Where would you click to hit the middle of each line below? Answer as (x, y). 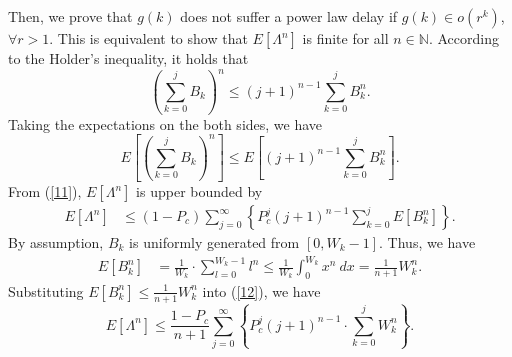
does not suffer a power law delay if (289, 16)
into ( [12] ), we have (261, 290)
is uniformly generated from (214, 242)
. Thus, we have (427, 242)
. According (463, 38)
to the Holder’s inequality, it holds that (128, 58)
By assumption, (56, 242)
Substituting (46, 290)
